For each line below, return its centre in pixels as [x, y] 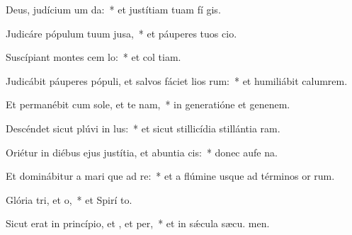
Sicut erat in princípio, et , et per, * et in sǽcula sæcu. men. [138, 223]
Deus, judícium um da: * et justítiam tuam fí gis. [113, 9]
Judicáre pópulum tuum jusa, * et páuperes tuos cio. [121, 33]
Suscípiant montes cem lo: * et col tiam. [93, 57]
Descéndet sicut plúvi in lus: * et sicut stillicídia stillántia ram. [143, 128]
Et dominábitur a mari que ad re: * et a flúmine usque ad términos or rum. [170, 176]
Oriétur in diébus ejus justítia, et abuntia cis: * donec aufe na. [142, 152]
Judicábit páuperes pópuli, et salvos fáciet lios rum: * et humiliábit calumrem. [177, 80]
